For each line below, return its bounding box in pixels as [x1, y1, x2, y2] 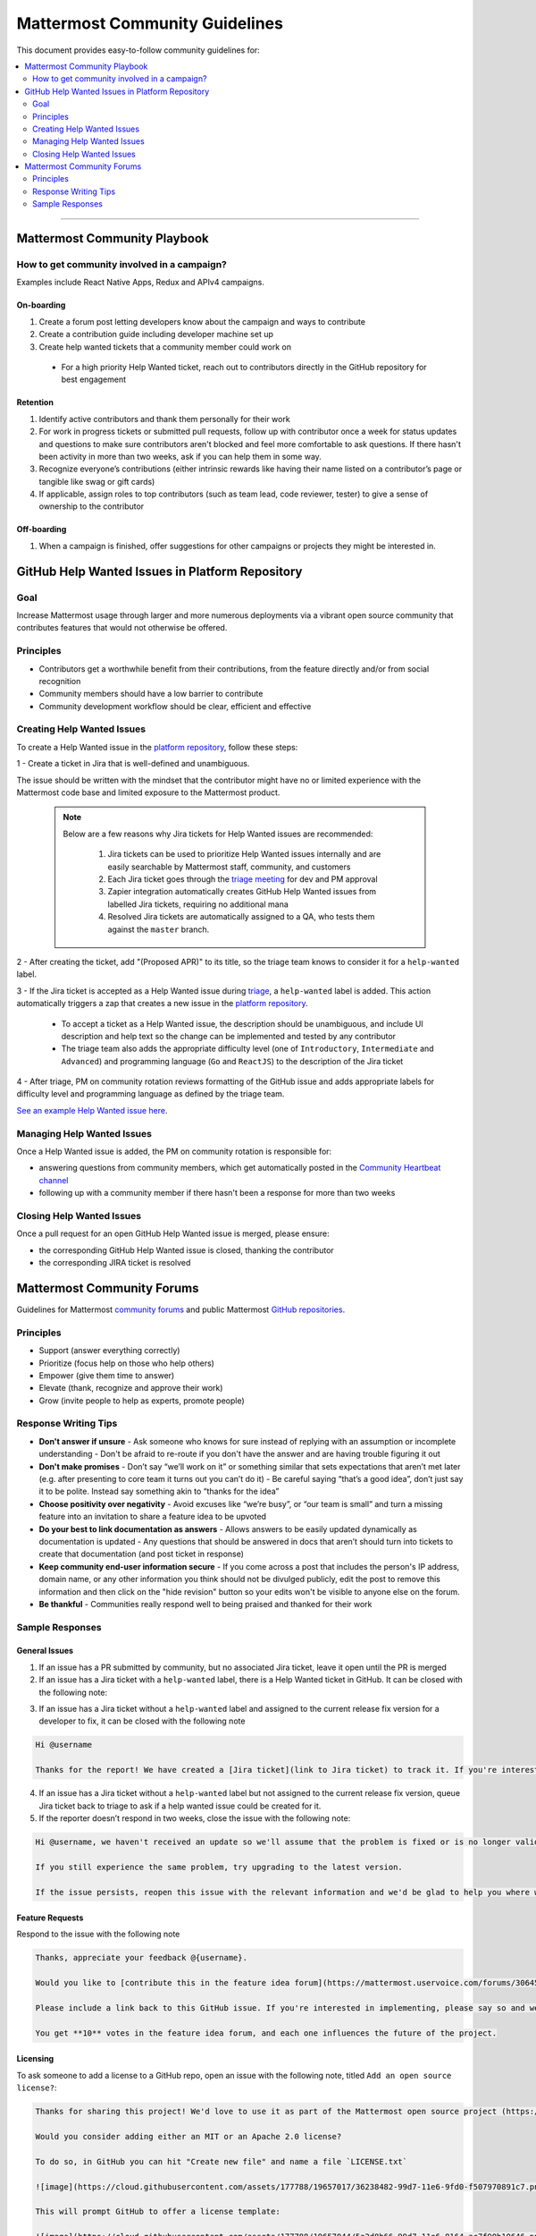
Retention [16, 397, 54, 408]
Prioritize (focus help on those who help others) [38, 1358, 214, 1368]
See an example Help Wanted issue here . [16, 1105, 169, 1115]
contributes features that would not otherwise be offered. [16, 623, 228, 633]
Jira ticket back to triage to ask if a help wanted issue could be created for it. [38, 1800, 322, 1811]
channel [38, 1174, 69, 1185]
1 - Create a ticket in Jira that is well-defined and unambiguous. [16, 758, 250, 769]
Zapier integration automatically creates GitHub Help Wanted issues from [107, 886, 377, 897]
